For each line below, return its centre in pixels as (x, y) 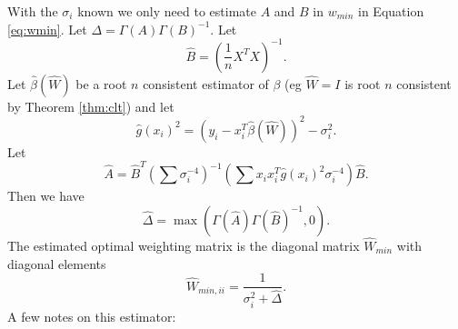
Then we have (46, 196)
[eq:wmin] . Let (47, 29)
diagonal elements (57, 263)
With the (33, 11)
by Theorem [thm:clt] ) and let (91, 106)
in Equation (391, 11)
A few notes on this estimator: (92, 316)
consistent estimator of (206, 83)
